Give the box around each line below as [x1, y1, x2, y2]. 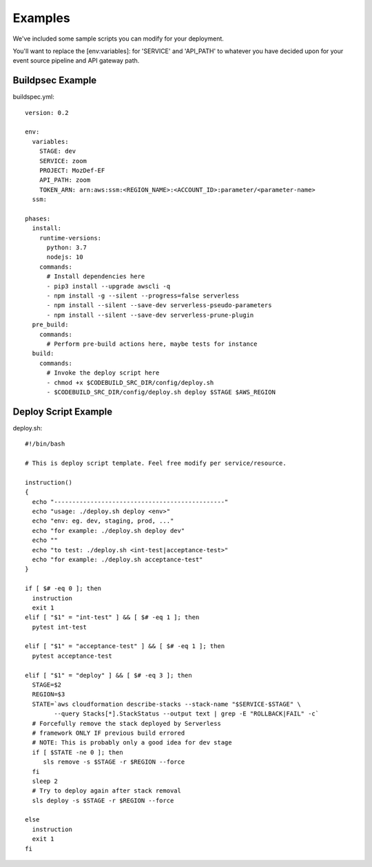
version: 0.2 [25, 109, 69, 116]
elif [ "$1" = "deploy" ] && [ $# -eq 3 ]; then [25, 671, 192, 679]
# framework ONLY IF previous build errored [32, 729, 185, 737]
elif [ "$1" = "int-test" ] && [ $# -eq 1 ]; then [25, 614, 200, 621]
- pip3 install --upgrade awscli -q [46, 282, 171, 290]
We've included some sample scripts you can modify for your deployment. [12, 34, 224, 43]
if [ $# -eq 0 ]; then [25, 585, 102, 592]
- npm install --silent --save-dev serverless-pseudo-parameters [46, 302, 272, 309]
